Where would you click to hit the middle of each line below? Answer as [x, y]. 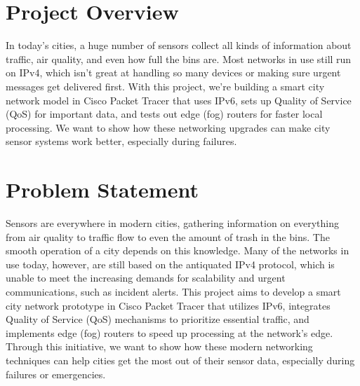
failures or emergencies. [56, 374]
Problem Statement [102, 189]
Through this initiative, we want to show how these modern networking [159, 346]
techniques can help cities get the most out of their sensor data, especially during [180, 360]
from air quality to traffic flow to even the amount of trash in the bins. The [168, 236]
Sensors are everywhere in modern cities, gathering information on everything [173, 223]
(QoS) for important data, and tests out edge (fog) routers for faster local [164, 114]
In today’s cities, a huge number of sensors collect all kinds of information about [179, 45]
